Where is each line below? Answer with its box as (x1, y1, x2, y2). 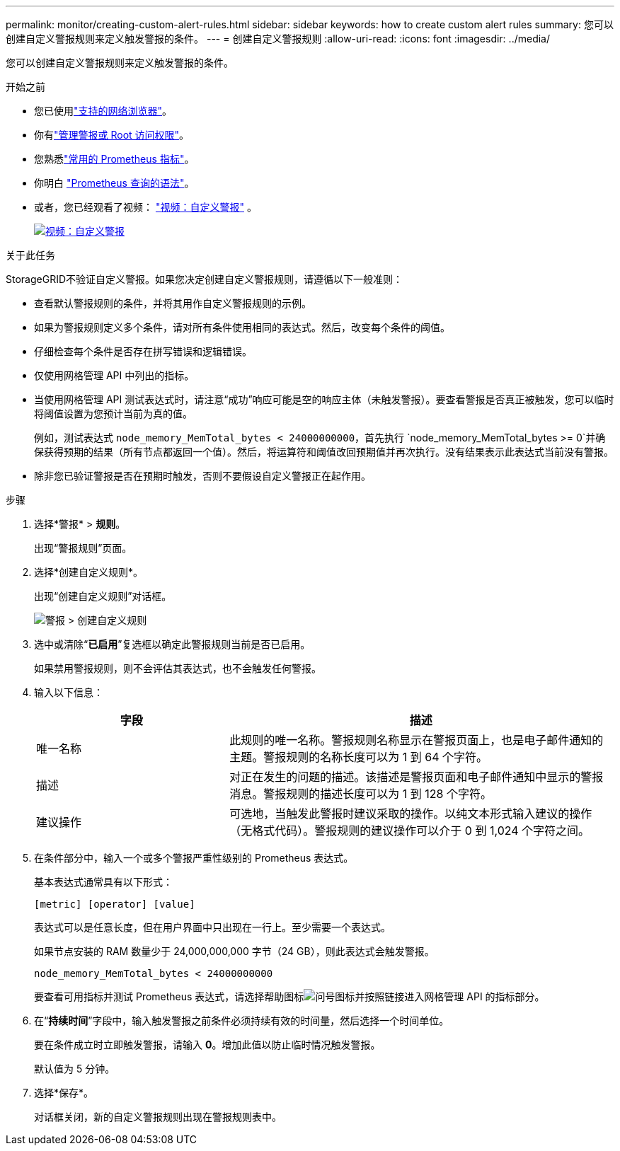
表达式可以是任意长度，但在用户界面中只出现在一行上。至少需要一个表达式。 (34, 921, 391, 933)
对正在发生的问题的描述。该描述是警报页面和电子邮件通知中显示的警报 (229, 770, 604, 784)
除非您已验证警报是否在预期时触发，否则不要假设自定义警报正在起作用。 (34, 470, 371, 482)
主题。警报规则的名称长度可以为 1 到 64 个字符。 (229, 750, 488, 764)
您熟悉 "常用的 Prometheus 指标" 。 (34, 153, 195, 165)
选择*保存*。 (34, 1087, 94, 1099)
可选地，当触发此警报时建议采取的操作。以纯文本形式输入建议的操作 (229, 806, 592, 821)
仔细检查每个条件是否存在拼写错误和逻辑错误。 (34, 345, 252, 357)
